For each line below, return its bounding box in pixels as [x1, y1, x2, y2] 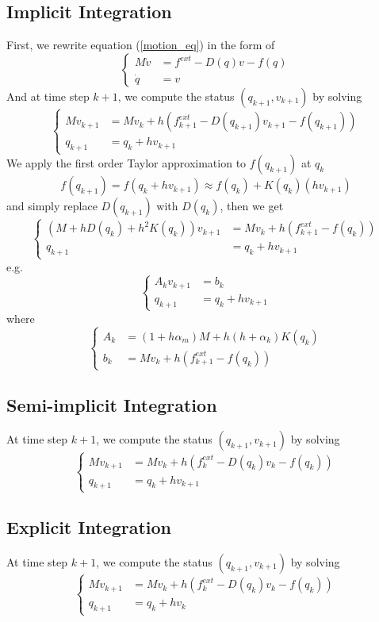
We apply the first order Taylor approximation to [6, 155, 247, 171]
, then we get [220, 198, 284, 214]
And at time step [6, 87, 90, 104]
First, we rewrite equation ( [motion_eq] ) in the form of [6, 36, 275, 53]
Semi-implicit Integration [6, 392, 217, 417]
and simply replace [6, 198, 98, 214]
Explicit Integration [6, 515, 172, 539]
